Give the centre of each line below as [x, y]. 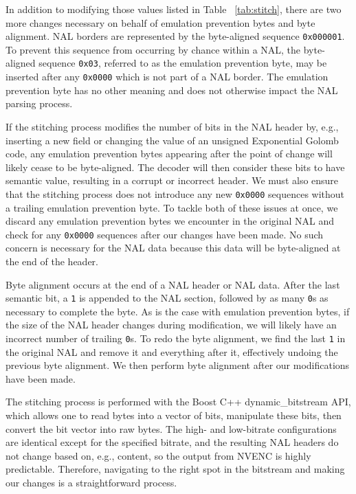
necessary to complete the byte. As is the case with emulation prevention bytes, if [178, 311]
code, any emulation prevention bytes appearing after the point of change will [169, 154]
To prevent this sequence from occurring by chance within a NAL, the [153, 49]
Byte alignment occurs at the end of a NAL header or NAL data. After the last [173, 284]
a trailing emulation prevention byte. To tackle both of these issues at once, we [172, 207]
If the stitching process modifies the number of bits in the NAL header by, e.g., [172, 126]
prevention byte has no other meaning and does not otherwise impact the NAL [172, 90]
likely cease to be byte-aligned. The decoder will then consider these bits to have [175, 167]
